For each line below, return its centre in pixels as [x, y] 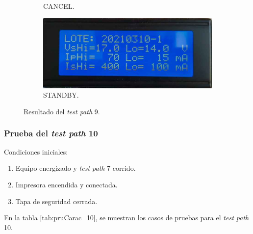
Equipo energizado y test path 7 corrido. [76, 168]
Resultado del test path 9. [62, 111]
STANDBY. [61, 95]
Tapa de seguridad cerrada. [56, 201]
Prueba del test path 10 [51, 133]
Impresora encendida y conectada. [66, 184]
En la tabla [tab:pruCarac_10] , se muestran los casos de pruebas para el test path [126, 218]
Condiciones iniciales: [36, 151]
